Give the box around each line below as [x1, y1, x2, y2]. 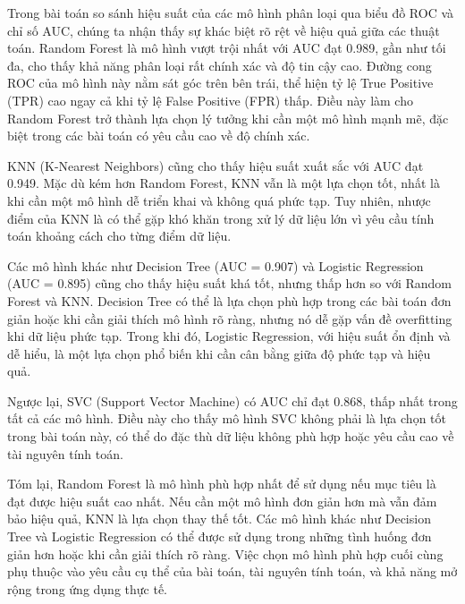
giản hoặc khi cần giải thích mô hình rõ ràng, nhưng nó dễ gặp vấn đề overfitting [7, 309, 452, 328]
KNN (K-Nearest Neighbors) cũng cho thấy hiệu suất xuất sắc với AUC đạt [7, 156, 424, 174]
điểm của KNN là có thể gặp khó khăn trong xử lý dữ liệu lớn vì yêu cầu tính [7, 208, 435, 227]
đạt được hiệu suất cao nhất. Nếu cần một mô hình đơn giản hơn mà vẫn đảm [7, 491, 437, 510]
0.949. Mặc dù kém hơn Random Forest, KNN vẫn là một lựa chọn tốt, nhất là [7, 174, 440, 192]
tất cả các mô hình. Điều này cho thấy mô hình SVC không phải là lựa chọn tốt [7, 409, 446, 428]
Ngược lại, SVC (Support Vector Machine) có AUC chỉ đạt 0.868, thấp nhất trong [7, 391, 458, 410]
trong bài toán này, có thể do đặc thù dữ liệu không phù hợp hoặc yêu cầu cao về [7, 427, 454, 446]
